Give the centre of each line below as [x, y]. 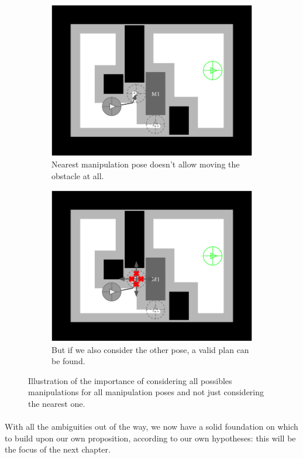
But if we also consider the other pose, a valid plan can [150, 349]
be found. [68, 361]
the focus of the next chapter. [58, 449]
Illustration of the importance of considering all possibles [130, 380]
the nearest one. [57, 404]
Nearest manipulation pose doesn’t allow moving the [146, 164]
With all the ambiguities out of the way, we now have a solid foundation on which [151, 427]
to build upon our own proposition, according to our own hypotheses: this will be [150, 438]
